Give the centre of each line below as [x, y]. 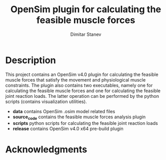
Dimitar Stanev [86, 34]
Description [31, 60]
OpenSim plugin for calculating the [86, 9]
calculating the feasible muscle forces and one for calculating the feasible [83, 91]
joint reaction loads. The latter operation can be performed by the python [82, 96]
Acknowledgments [46, 149]
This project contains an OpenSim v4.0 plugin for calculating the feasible [82, 74]
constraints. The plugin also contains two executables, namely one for [79, 85]
